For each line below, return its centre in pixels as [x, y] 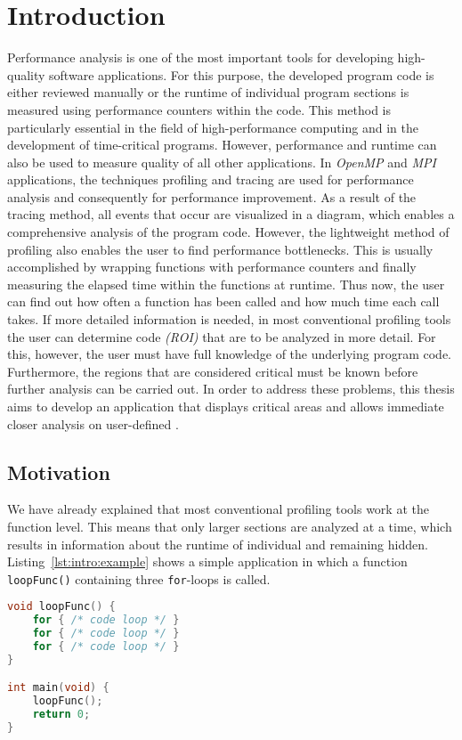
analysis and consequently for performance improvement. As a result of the [212, 196]
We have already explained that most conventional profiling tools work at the [218, 509]
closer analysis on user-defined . [93, 423]
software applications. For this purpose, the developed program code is [242, 74]
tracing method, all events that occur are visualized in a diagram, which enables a [231, 214]
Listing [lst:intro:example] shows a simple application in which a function [207, 561]
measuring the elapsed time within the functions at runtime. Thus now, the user [226, 284]
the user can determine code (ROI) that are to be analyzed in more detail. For [222, 336]
